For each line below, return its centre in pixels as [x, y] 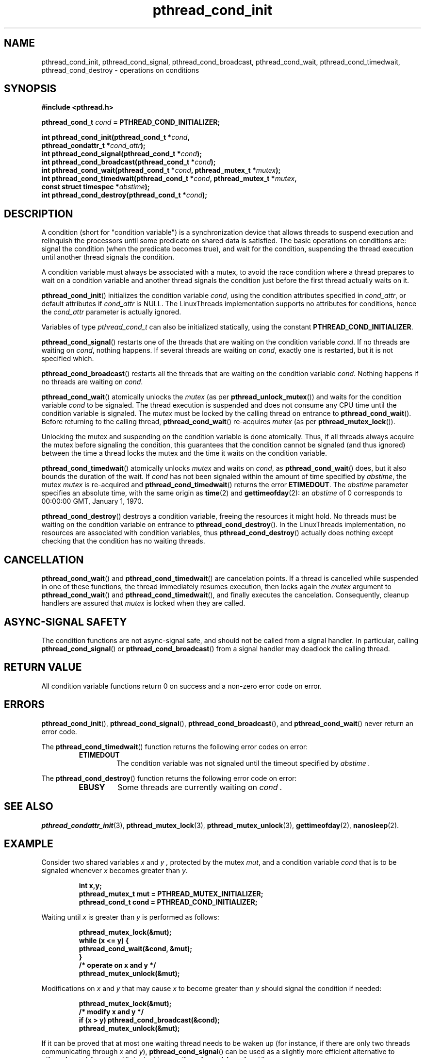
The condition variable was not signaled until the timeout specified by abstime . [243, 763]
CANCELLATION [44, 560]
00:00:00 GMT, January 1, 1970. [92, 501]
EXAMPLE [29, 843]
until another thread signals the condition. [108, 257]
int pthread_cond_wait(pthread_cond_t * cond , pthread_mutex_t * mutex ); [161, 170]
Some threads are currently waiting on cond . [200, 787]
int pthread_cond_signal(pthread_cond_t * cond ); [122, 154]
